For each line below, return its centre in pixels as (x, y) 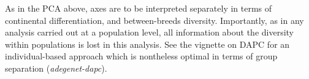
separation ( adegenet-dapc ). (56, 68)
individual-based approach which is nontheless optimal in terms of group (141, 56)
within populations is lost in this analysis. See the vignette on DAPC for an (147, 44)
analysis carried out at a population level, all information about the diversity (150, 32)
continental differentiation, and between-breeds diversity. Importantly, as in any (154, 20)
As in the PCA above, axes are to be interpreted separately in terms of (139, 8)
